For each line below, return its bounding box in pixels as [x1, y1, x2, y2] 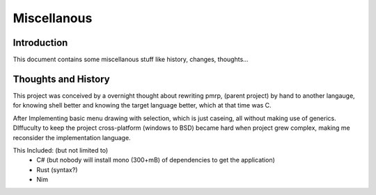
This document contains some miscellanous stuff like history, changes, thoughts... [13, 56, 249, 64]
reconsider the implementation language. [13, 133, 132, 142]
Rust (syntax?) [36, 165, 78, 173]
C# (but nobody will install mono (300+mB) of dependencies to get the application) [36, 156, 275, 164]
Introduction [13, 37, 68, 49]
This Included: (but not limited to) [13, 146, 109, 154]
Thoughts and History [13, 73, 111, 85]
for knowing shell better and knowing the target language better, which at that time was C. [13, 101, 272, 110]
